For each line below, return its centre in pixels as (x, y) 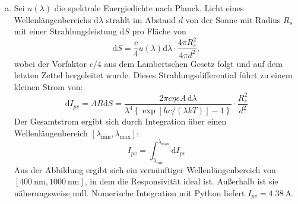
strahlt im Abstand (141, 19)
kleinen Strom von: (48, 86)
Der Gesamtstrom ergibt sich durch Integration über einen (120, 121)
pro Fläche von (159, 31)
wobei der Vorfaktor (50, 63)
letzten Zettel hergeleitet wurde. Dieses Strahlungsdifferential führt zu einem (153, 75)
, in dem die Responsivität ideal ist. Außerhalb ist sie (181, 181)
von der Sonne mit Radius (233, 19)
